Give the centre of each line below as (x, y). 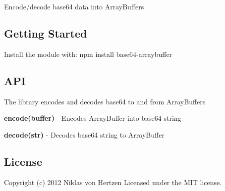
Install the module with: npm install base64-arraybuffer (88, 54)
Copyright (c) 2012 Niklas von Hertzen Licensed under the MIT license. (113, 182)
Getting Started (46, 33)
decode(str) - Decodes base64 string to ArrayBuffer (84, 134)
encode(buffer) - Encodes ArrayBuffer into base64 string (93, 118)
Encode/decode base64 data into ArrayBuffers (74, 6)
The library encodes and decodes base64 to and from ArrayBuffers (105, 101)
